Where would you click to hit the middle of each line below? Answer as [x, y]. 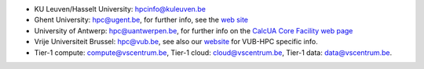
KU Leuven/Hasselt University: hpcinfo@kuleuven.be [120, 9]
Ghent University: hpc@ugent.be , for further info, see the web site [141, 20]
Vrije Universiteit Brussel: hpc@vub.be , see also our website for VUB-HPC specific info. [176, 42]
